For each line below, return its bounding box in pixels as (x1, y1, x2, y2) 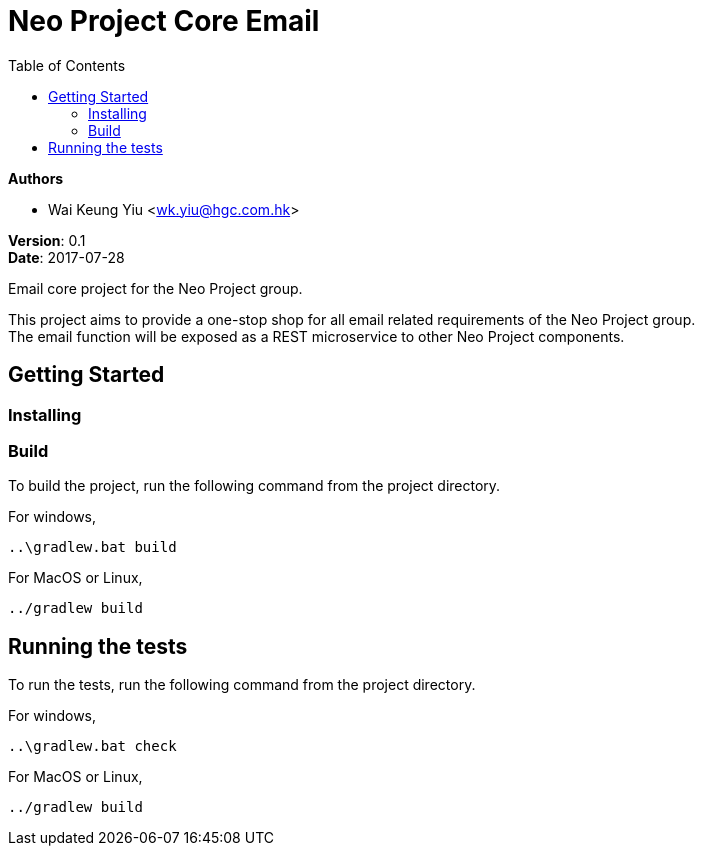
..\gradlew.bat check (8, 738, 177, 755)
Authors (8, 169, 64, 187)
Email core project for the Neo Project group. (8, 279, 303, 297)
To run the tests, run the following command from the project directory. (8, 676, 476, 694)
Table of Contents (8, 56, 126, 74)
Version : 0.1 (8, 231, 86, 249)
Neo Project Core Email (8, 4, 320, 38)
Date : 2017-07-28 (8, 248, 125, 266)
